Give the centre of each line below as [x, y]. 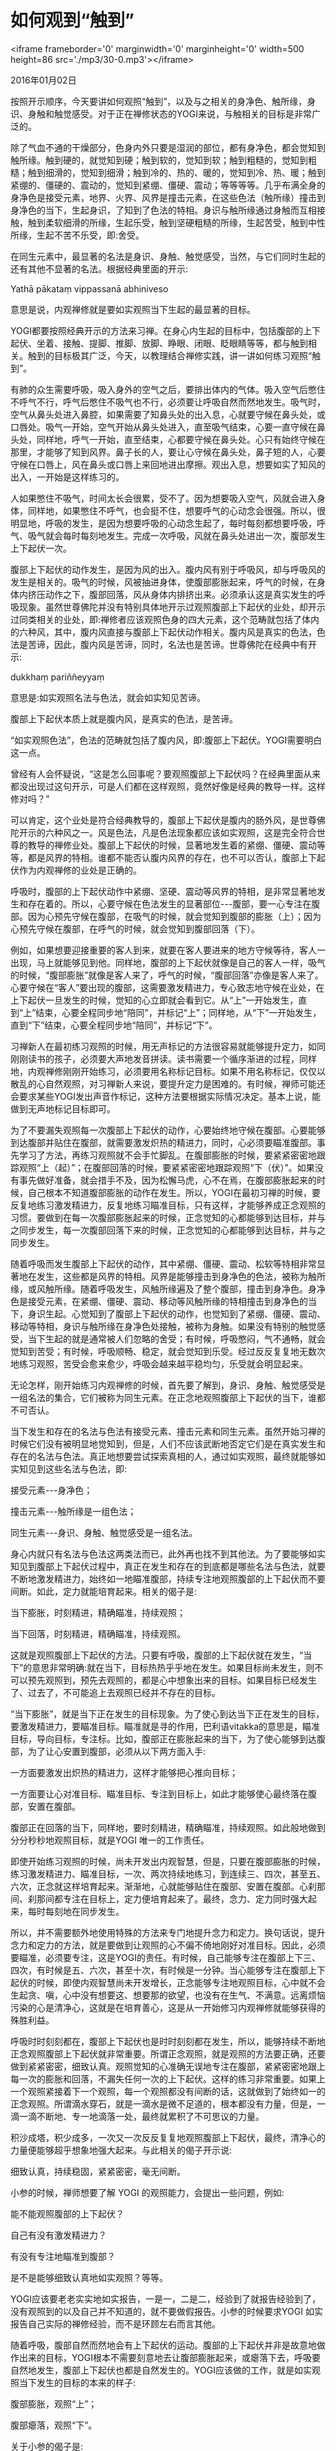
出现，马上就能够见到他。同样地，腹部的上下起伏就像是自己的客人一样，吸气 [168, 962]
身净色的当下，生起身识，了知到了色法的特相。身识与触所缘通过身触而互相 [163, 210]
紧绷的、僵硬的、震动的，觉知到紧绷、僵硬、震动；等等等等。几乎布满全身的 [168, 185]
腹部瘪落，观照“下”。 [54, 2425]
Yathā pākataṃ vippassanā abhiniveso [89, 288]
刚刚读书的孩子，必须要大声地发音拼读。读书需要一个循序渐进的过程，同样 [163, 1058]
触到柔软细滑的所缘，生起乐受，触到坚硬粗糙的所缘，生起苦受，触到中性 [176, 222]
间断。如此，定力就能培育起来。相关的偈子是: [104, 1591]
